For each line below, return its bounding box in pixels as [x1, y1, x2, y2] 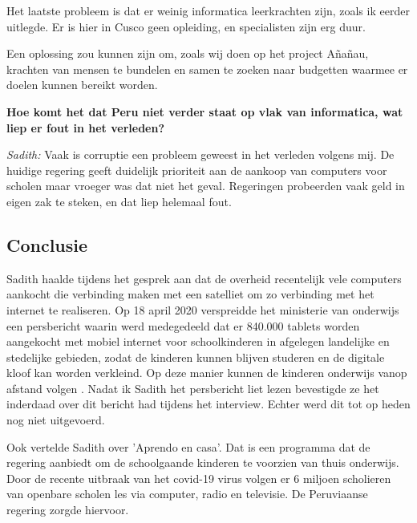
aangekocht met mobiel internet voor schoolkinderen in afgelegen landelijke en [6, 333, 390, 350]
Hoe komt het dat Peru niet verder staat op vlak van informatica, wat [6, 103, 403, 120]
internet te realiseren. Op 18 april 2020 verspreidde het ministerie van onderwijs [6, 301, 399, 318]
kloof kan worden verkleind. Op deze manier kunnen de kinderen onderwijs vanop [6, 364, 407, 381]
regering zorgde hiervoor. [6, 501, 129, 518]
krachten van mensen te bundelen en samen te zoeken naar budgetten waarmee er [6, 60, 408, 77]
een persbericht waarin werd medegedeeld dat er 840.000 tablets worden [6, 317, 360, 334]
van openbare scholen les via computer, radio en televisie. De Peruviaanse [6, 485, 368, 502]
